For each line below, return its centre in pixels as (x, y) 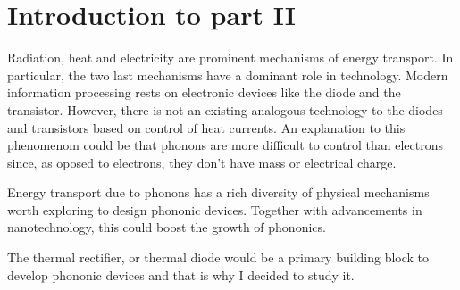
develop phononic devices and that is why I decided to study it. (181, 274)
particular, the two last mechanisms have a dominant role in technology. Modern (228, 75)
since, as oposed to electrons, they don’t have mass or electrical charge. (202, 162)
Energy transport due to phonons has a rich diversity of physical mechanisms (218, 192)
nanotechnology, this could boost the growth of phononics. (167, 227)
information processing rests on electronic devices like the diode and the (204, 92)
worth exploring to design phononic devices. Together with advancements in (215, 209)
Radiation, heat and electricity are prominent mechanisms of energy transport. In (230, 58)
